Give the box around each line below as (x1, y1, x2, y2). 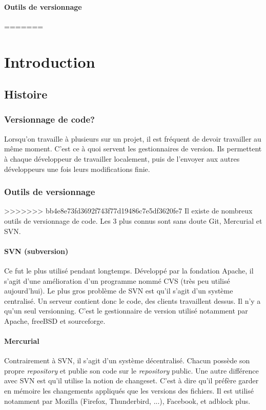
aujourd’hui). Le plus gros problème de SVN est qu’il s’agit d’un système (4, 285, 233, 296)
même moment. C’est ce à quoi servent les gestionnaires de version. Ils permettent (4, 143, 262, 154)
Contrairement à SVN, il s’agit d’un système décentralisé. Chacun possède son (4, 355, 250, 366)
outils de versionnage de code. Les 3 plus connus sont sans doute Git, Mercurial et (4, 215, 262, 226)
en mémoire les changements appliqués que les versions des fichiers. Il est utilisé (4, 385, 254, 396)
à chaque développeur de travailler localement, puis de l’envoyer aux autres (4, 153, 240, 164)
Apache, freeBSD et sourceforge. (4, 315, 106, 326)
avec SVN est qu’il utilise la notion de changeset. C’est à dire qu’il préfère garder (4, 375, 259, 386)
